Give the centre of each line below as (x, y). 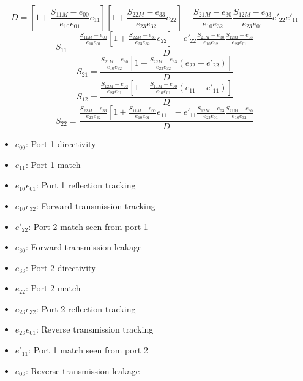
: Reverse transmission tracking (95, 329)
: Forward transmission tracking (96, 205)
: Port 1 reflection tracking (86, 185)
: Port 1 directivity (61, 144)
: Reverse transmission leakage (82, 370)
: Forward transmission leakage (84, 247)
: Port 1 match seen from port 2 (88, 350)
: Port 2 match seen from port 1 (88, 226)
